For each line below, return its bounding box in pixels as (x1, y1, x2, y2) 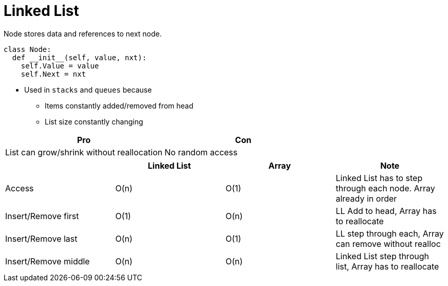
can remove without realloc (335, 238, 441, 249)
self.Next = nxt (21, 69, 86, 78)
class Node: (4, 45, 51, 53)
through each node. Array (335, 183, 435, 193)
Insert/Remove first (5, 210, 79, 221)
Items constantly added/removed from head (45, 101, 194, 110)
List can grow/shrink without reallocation (5, 147, 163, 157)
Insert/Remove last (5, 233, 78, 244)
